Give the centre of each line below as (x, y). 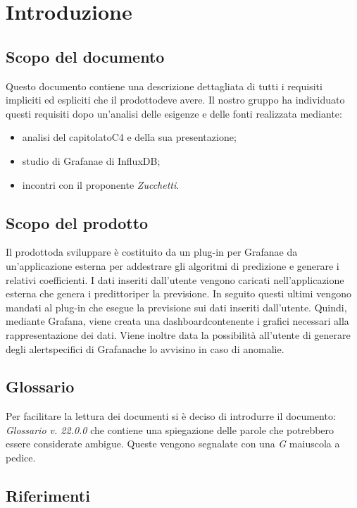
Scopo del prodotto (77, 222)
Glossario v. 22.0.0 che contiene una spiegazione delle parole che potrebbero (170, 429)
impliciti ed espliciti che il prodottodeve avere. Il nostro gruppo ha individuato (175, 100)
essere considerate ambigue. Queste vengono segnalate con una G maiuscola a (173, 444)
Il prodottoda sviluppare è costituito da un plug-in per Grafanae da (152, 252)
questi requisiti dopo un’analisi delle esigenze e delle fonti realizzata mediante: (174, 113)
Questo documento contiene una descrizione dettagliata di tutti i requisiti (164, 86)
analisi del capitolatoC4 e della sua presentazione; (129, 137)
